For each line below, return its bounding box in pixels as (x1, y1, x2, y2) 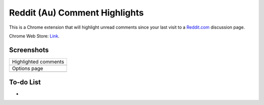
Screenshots (9, 46, 49, 54)
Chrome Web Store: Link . (9, 33, 60, 39)
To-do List (9, 78, 41, 87)
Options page (12, 65, 44, 71)
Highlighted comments (12, 58, 65, 65)
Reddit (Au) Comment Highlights (9, 7, 144, 18)
